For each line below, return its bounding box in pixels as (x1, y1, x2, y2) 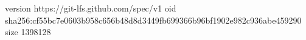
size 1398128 (5, 25, 51, 38)
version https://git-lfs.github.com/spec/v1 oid (5, 2, 176, 14)
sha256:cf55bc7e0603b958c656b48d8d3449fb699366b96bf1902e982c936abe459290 (5, 13, 302, 26)
